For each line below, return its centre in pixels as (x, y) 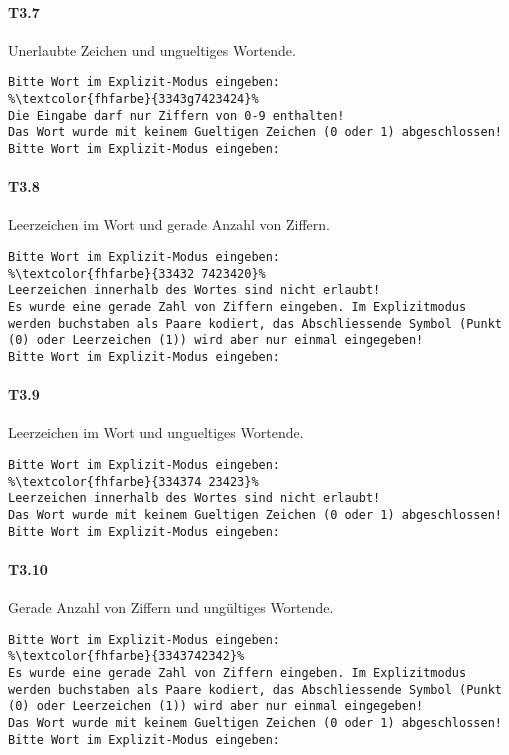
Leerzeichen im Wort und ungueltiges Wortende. (156, 432)
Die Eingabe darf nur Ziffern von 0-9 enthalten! (176, 115)
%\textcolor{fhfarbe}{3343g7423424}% (133, 99)
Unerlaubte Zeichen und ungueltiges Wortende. (152, 49)
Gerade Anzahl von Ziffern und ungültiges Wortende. (171, 607)
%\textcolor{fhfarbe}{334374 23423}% (133, 481)
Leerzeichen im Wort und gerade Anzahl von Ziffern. (169, 224)
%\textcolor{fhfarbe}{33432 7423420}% (137, 273)
